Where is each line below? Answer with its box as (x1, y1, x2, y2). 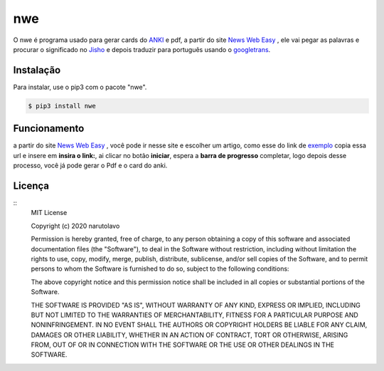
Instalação (13, 64, 61, 76)
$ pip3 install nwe (28, 102, 96, 110)
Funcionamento (13, 122, 85, 135)
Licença (13, 179, 50, 192)
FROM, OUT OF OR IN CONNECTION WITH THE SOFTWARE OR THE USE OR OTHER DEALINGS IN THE (31, 340, 334, 349)
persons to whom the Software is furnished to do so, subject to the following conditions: (31, 264, 289, 273)
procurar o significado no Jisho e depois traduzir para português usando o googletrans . (13, 45, 271, 53)
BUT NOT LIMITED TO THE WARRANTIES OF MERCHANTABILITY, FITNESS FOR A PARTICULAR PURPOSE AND (31, 310, 358, 319)
